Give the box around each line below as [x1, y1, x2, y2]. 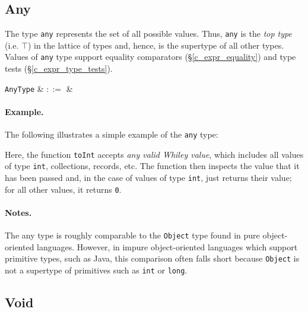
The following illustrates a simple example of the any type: [5, 128, 218, 141]
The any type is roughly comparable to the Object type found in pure [5, 229, 260, 241]
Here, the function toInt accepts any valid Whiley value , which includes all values [5, 148, 304, 160]
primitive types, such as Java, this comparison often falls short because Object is [5, 252, 300, 265]
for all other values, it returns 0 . [5, 183, 122, 195]
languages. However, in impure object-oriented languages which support [37, 240, 298, 253]
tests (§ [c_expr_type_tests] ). [5, 62, 113, 75]
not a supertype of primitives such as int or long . [5, 264, 188, 276]
